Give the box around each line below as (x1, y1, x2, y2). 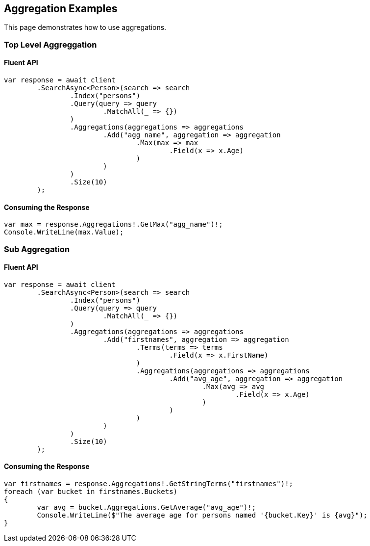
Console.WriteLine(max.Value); (4, 228, 124, 236)
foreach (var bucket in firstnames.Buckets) (4, 488, 178, 496)
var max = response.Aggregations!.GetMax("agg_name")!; (4, 220, 223, 229)
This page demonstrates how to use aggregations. (4, 23, 167, 32)
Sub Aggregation (4, 244, 70, 254)
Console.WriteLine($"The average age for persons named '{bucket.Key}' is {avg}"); (37, 511, 368, 520)
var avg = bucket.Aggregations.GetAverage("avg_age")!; (37, 503, 256, 512)
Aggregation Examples (4, 2, 118, 15)
